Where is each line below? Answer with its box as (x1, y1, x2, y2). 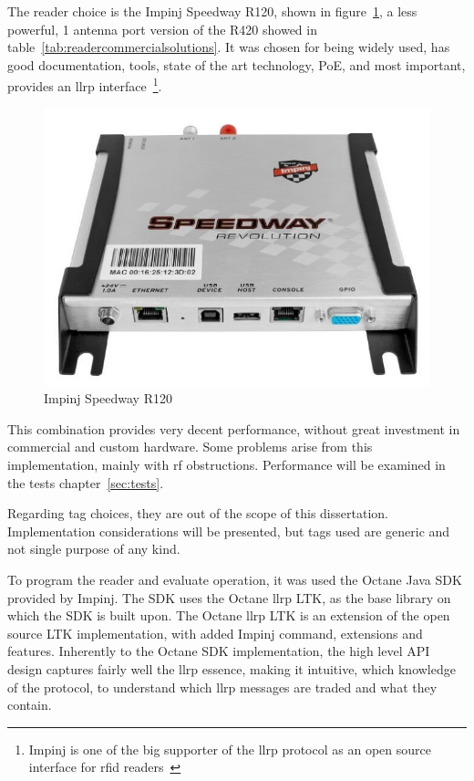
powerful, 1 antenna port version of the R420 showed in (7, 19, 317, 38)
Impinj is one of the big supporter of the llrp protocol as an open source (28, 739, 431, 758)
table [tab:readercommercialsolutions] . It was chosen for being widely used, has (7, 37, 450, 57)
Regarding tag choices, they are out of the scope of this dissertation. (7, 504, 388, 523)
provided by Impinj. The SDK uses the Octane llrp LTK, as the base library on (7, 588, 451, 607)
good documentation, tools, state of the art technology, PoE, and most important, (7, 55, 466, 74)
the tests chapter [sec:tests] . (7, 473, 164, 492)
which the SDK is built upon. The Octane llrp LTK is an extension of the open (7, 606, 450, 625)
